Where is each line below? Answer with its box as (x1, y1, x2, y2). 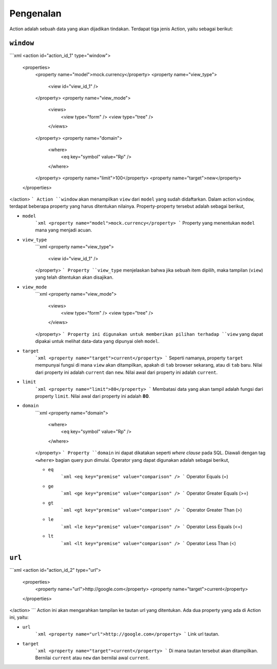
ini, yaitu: (9, 614, 29, 621)
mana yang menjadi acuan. (35, 227, 92, 233)
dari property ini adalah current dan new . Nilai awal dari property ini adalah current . (35, 369, 218, 375)
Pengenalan (9, 8, 62, 19)
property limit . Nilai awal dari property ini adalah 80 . (35, 393, 150, 399)
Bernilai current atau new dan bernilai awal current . (35, 655, 150, 661)
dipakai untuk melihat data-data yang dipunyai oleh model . (35, 338, 160, 345)
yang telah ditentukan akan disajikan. (35, 274, 114, 280)
